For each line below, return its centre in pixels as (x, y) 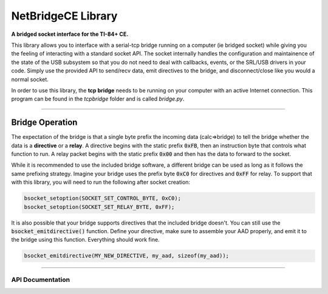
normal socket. (30, 79)
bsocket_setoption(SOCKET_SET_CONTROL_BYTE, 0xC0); (103, 198)
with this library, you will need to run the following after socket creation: (101, 182)
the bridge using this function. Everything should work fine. (86, 240)
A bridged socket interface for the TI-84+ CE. (70, 34)
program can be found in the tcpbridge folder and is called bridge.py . (98, 99)
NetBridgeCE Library (64, 16)
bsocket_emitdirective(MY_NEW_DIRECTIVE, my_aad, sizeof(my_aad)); (127, 256)
